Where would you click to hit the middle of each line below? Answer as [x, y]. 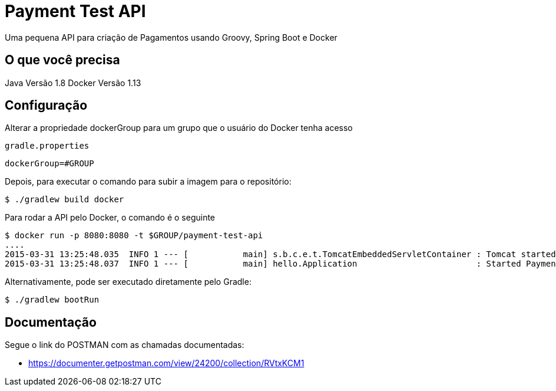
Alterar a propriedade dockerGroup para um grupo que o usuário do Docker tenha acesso [179, 128]
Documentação [51, 322]
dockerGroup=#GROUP [49, 164]
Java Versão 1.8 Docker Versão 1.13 [73, 83]
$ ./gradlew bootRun [52, 300]
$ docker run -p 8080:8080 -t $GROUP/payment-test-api [134, 236]
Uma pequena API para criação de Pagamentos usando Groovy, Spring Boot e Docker [171, 37]
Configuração [46, 106]
